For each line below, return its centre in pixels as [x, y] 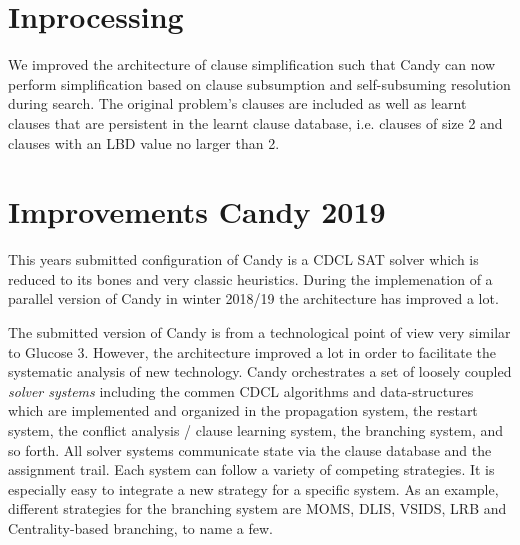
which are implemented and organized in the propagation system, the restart [243, 410]
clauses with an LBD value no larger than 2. [144, 142]
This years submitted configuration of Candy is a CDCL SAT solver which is [243, 259]
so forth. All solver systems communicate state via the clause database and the [250, 449]
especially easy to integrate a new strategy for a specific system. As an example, [253, 488]
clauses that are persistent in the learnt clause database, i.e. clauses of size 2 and [255, 122]
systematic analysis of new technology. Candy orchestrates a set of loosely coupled [260, 371]
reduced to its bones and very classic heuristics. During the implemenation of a [250, 278]
